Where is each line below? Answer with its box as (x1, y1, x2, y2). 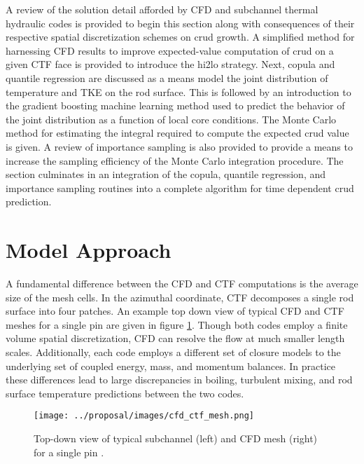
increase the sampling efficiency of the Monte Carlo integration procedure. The (6, 153, 344, 168)
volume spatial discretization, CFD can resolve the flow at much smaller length (6, 331, 345, 346)
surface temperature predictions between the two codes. (6, 385, 244, 400)
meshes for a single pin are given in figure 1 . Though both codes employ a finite (6, 317, 348, 332)
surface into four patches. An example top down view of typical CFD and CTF (6, 303, 344, 318)
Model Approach (6, 236, 171, 264)
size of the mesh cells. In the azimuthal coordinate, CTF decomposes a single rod (6, 289, 354, 304)
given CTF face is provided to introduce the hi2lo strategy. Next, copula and (6, 57, 335, 71)
